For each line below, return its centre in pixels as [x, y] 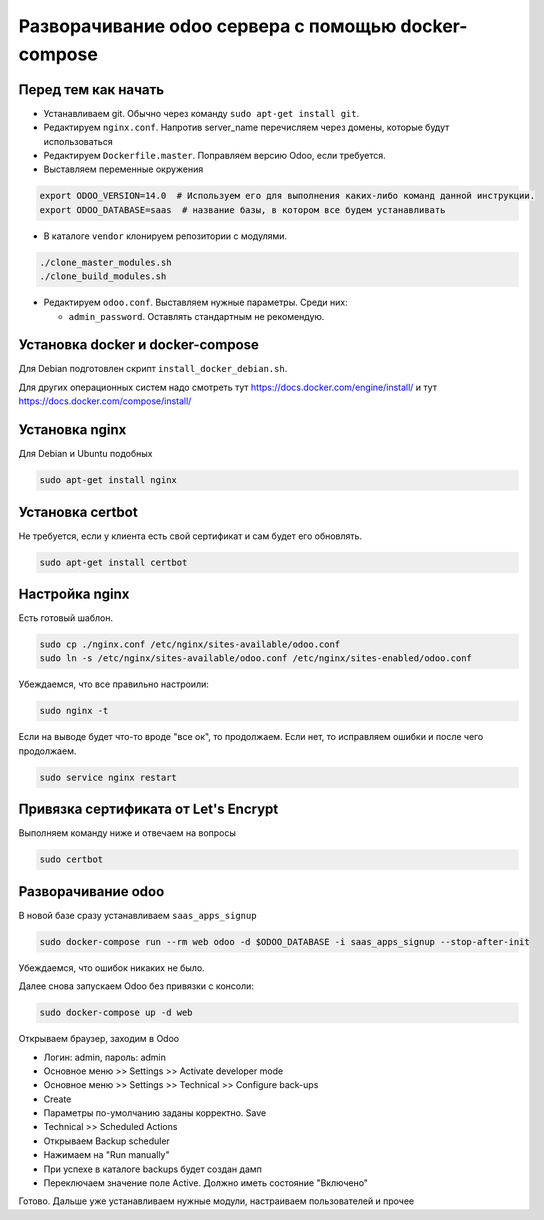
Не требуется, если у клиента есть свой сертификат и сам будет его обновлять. [190, 536]
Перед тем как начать [91, 89]
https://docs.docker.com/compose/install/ [105, 401]
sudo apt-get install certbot [113, 562]
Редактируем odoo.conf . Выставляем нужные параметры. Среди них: [196, 302]
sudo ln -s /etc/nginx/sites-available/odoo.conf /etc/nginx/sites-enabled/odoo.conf [255, 658]
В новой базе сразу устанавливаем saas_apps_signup [137, 915]
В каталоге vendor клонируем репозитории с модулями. [165, 236]
